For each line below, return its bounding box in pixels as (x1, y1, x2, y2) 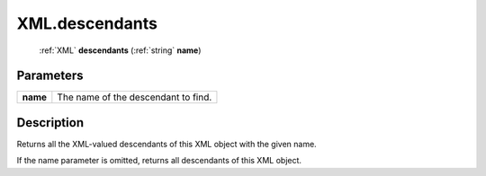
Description (16, 115, 85, 130)
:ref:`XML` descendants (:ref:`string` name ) (39, 45, 202, 56)
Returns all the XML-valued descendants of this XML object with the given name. (16, 138, 317, 149)
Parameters (16, 68, 84, 84)
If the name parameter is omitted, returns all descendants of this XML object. (16, 155, 301, 166)
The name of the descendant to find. (57, 91, 212, 103)
